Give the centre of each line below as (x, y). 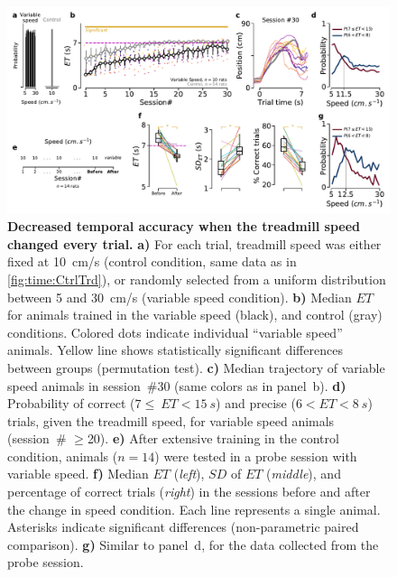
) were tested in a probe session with (256, 456)
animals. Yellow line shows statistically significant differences (175, 350)
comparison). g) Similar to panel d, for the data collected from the (193, 544)
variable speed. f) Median (78, 474)
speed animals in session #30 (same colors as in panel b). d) (177, 385)
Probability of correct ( (71, 403)
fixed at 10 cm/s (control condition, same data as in (152, 261)
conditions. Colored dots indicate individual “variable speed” (175, 332)
